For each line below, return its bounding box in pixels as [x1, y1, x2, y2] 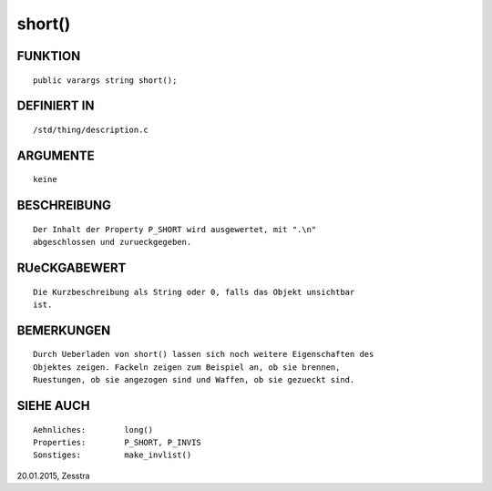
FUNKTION [16, 48, 81, 64]
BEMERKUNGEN [16, 322, 111, 338]
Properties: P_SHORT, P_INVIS [33, 437, 202, 447]
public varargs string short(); [33, 75, 178, 86]
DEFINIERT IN [16, 98, 95, 114]
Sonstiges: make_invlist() [33, 450, 192, 460]
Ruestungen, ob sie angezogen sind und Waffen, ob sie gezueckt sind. [33, 374, 355, 385]
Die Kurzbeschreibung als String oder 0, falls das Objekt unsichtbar [33, 287, 355, 297]
